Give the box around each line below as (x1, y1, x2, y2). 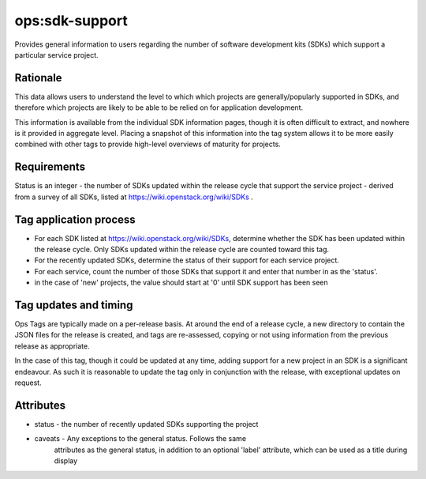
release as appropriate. (14, 341, 90, 351)
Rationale (14, 71, 62, 85)
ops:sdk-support (14, 12, 128, 29)
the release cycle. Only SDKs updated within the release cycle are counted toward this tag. (34, 245, 330, 254)
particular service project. (14, 50, 99, 59)
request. (14, 378, 43, 387)
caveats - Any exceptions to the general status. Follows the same (34, 434, 247, 443)
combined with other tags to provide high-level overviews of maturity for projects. (14, 139, 282, 149)
